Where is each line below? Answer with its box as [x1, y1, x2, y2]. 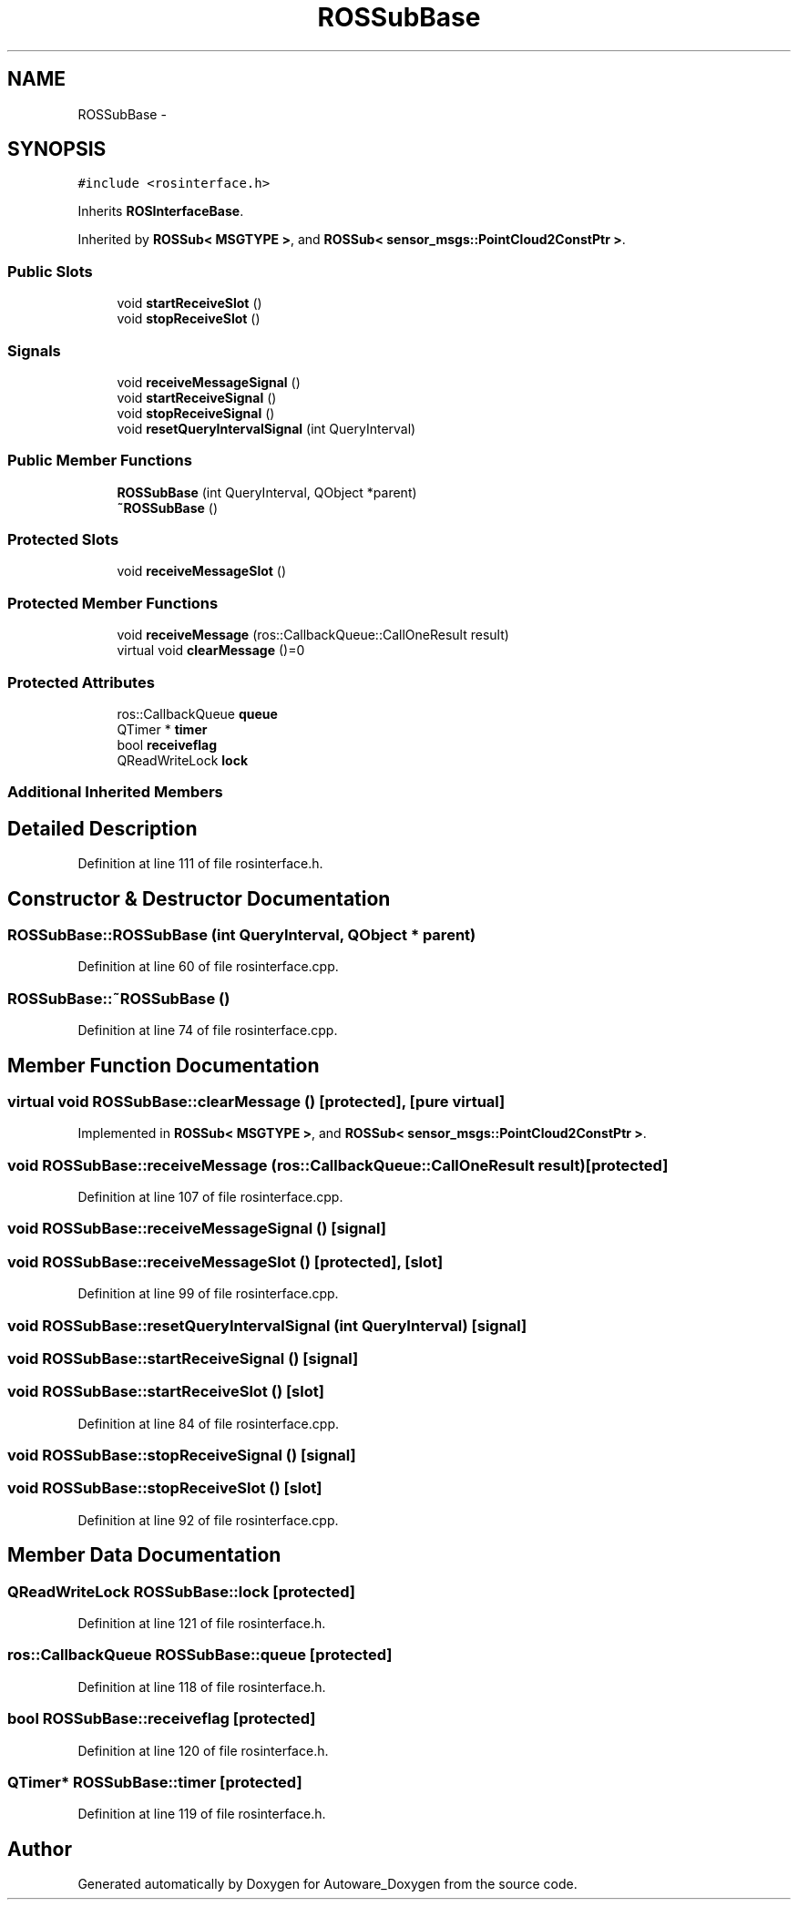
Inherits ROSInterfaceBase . [77, 203, 244, 220]
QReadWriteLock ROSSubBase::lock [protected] [7, 1582, 355, 1601]
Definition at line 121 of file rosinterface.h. [77, 1615, 326, 1632]
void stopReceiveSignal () [117, 405, 275, 421]
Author [7, 1837, 72, 1861]
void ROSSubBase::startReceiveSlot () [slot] [7, 1382, 324, 1401]
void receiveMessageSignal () [117, 374, 301, 390]
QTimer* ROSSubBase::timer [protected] [7, 1772, 302, 1791]
